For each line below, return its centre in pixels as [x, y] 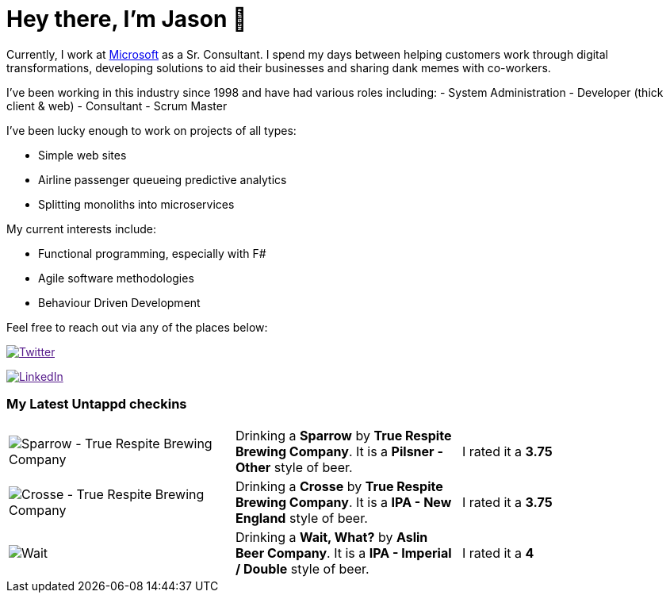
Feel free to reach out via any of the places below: [137, 327]
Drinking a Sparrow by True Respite [343, 435]
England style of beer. [301, 518]
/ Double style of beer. [302, 568]
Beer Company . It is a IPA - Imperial [343, 553]
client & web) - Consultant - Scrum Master [117, 106]
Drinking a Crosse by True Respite [339, 486]
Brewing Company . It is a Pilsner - [339, 451]
